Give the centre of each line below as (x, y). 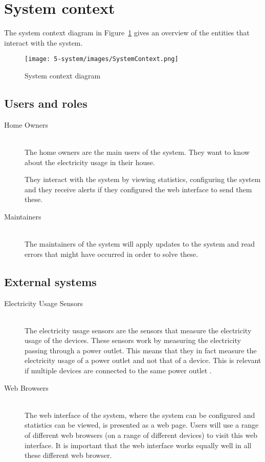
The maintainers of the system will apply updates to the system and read (140, 244)
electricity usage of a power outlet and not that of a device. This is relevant (143, 360)
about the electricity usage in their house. (90, 162)
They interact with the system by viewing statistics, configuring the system (143, 179)
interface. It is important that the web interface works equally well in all (138, 445)
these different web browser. (68, 455)
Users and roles (46, 103)
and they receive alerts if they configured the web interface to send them (138, 189)
